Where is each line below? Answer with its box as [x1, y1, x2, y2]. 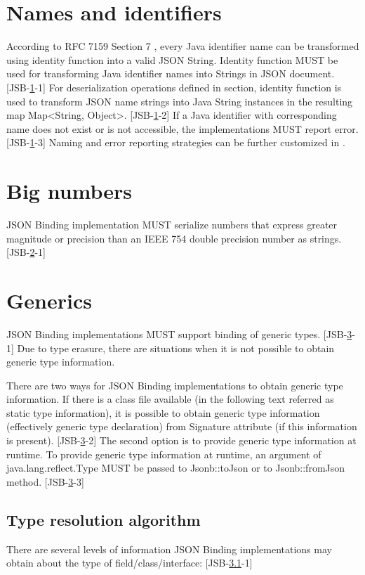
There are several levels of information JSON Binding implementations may [6, 541, 332, 556]
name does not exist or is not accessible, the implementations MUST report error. [6, 121, 359, 136]
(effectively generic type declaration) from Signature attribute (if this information [6, 419, 357, 434]
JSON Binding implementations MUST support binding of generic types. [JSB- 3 [6, 326, 352, 341]
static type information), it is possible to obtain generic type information [6, 405, 320, 420]
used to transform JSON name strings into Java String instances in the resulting [6, 93, 353, 108]
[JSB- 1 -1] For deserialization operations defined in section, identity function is [6, 79, 342, 94]
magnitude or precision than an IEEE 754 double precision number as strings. [6, 231, 342, 245]
